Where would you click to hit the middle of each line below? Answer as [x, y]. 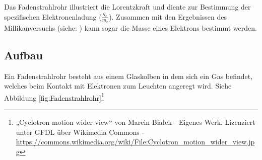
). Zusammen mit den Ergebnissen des [168, 16]
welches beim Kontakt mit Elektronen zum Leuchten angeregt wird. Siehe [118, 86]
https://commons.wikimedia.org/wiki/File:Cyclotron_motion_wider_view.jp [135, 142]
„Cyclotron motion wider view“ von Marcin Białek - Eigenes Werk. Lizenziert [136, 122]
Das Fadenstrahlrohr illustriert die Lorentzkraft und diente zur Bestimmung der [127, 7]
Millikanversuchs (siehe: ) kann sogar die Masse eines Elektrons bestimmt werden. [130, 27]
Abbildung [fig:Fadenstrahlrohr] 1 [54, 97]
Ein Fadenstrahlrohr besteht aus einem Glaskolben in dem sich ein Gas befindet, [128, 76]
